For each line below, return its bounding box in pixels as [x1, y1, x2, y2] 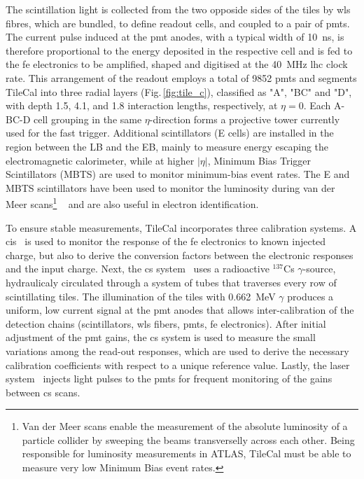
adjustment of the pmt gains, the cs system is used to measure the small [6, 330, 316, 345]
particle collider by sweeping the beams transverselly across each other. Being [22, 432, 355, 447]
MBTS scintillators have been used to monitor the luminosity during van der [6, 180, 335, 195]
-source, [302, 261, 336, 276]
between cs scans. [6, 384, 80, 399]
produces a [287, 289, 334, 303]
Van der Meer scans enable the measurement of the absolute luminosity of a [22, 419, 348, 433]
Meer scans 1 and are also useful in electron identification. [6, 195, 259, 211]
